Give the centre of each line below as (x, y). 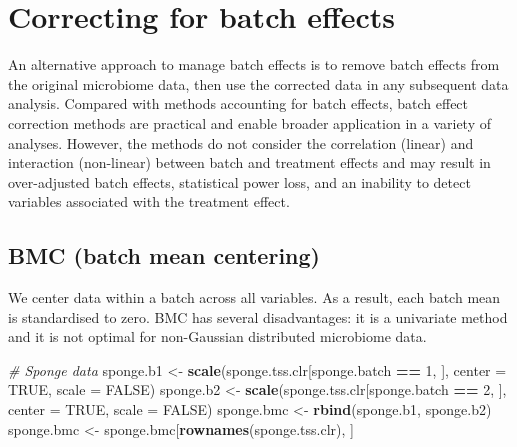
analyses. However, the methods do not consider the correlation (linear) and (241, 142)
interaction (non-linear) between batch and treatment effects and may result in (249, 162)
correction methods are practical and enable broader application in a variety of (249, 122)
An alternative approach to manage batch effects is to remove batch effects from (254, 64)
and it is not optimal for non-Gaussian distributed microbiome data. (217, 336)
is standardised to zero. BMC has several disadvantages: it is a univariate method (258, 316)
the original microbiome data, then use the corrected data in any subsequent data (258, 83)
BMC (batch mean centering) (164, 255)
